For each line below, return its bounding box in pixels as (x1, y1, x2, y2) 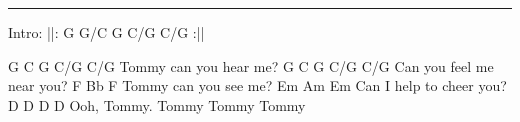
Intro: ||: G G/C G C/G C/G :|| (8, 22, 205, 42)
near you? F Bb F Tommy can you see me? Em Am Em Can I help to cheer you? (8, 75, 507, 96)
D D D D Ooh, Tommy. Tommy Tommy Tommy (8, 94, 306, 115)
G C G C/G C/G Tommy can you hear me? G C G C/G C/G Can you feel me (8, 55, 494, 76)
